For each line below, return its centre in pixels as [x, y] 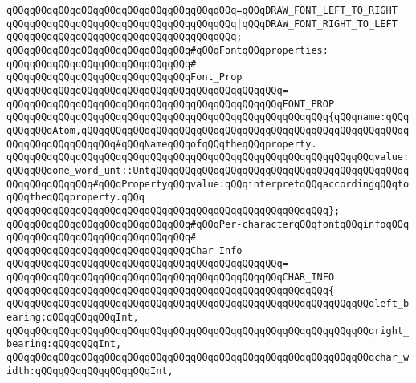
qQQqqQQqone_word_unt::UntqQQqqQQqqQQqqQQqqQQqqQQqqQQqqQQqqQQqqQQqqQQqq [208, 170]
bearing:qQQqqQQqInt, [64, 344]
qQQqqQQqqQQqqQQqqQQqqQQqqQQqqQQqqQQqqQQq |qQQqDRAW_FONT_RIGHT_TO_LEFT [202, 24]
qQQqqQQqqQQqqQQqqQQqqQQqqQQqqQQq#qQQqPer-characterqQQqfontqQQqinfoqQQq [208, 224]
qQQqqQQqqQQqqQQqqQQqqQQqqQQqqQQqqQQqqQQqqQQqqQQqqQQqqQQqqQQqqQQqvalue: [208, 157]
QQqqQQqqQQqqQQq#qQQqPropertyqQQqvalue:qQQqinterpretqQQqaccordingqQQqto [208, 184]
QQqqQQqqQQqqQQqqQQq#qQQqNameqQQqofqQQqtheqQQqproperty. [162, 144]
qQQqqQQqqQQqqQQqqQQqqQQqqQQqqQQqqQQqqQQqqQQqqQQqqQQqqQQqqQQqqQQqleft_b [208, 304]
